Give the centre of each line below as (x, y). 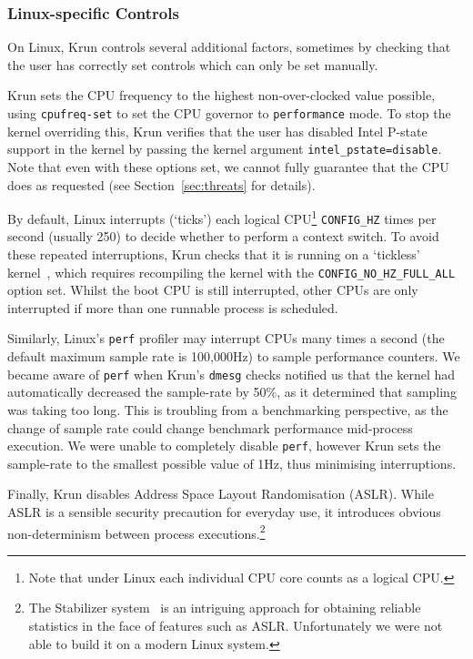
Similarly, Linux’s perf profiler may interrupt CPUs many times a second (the (226, 338)
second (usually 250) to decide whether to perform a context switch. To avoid (223, 236)
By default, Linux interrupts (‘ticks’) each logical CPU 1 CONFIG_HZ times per (222, 217)
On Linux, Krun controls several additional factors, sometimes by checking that (229, 47)
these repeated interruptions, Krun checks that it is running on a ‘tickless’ (214, 254)
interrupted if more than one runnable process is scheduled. (173, 307)
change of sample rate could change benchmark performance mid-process (210, 427)
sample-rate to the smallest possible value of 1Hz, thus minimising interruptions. (232, 463)
